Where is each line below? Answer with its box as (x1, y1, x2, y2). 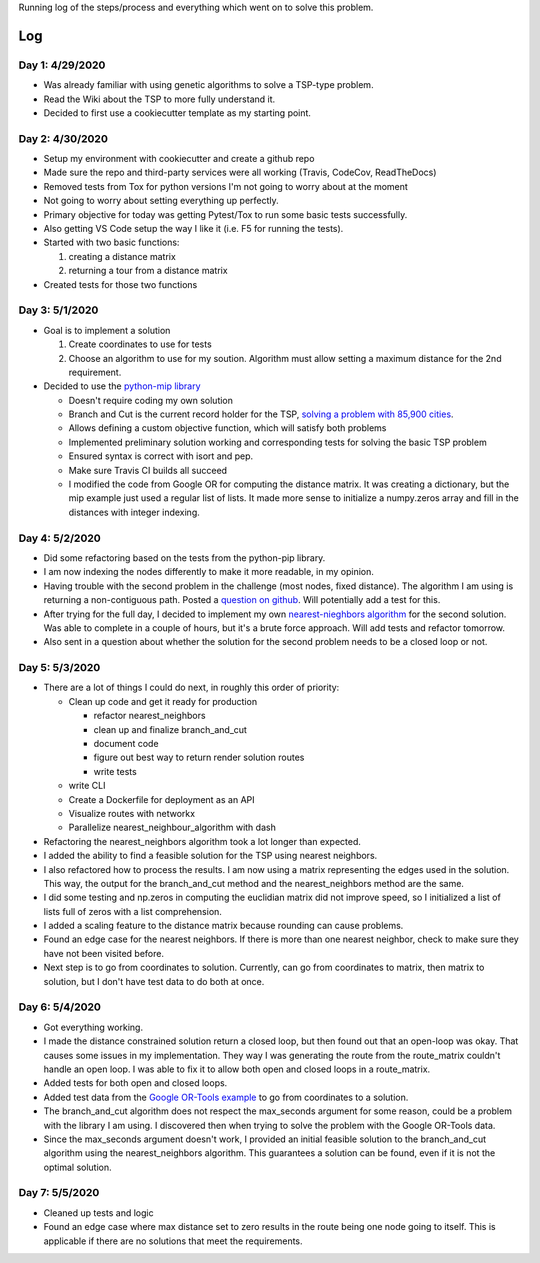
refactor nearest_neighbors (93, 710, 206, 722)
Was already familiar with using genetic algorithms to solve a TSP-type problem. (43, 79, 374, 91)
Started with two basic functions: (43, 236, 180, 249)
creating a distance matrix (68, 250, 177, 262)
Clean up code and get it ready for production (68, 695, 258, 707)
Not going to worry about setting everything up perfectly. (43, 195, 279, 207)
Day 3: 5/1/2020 (18, 303, 99, 317)
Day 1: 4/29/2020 (18, 58, 106, 72)
